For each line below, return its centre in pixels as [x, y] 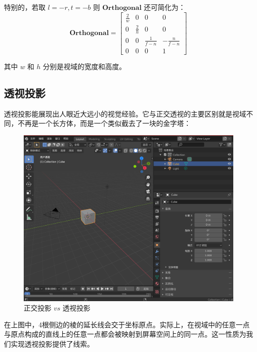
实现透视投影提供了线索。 [52, 343]
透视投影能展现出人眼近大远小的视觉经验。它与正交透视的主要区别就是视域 [125, 113]
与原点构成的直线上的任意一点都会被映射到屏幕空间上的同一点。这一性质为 [125, 334]
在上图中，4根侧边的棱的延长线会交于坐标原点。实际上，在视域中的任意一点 [127, 324]
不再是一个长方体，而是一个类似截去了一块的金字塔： [104, 123]
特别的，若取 [25, 7]
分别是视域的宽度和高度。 [84, 66]
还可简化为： [165, 7]
